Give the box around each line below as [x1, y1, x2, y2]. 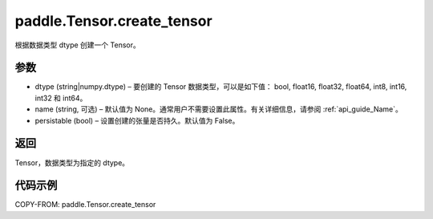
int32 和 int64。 [34, 93, 87, 103]
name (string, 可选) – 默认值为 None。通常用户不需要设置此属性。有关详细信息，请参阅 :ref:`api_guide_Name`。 [34, 104, 403, 114]
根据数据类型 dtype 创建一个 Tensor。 [14, 40, 140, 50]
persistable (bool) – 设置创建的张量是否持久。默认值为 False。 [34, 116, 240, 125]
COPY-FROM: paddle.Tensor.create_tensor [14, 200, 156, 209]
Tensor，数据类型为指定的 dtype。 [14, 157, 130, 168]
